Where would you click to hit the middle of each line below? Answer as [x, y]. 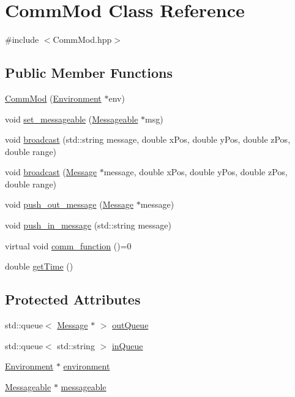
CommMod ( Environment [53, 98]
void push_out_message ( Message [69, 204]
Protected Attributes [73, 299]
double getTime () [39, 266]
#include [22, 40]
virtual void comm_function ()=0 [68, 245]
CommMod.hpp [82, 40]
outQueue [130, 325]
